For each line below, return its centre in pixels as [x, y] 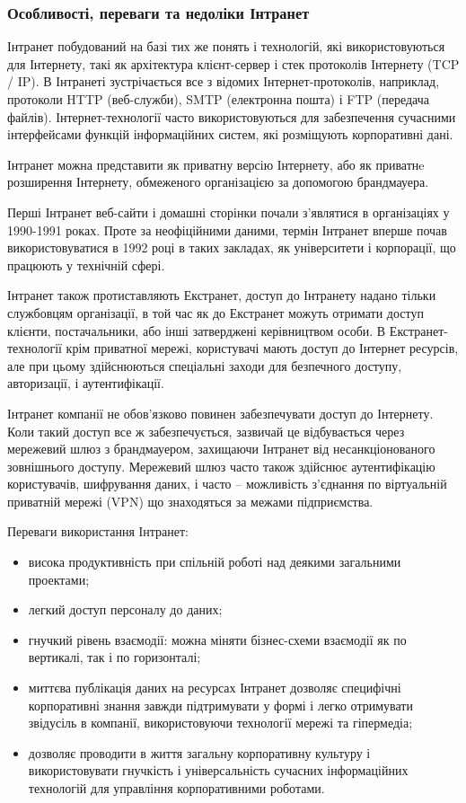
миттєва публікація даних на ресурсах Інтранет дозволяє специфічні [215, 688]
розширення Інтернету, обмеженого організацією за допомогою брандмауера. [218, 182]
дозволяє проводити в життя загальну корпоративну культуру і [199, 752]
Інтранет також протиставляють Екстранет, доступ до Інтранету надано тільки [222, 295]
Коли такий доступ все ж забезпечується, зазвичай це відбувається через [206, 431]
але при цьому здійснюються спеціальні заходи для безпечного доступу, [205, 365]
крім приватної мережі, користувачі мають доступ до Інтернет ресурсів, [262, 348]
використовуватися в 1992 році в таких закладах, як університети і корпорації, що [232, 247]
